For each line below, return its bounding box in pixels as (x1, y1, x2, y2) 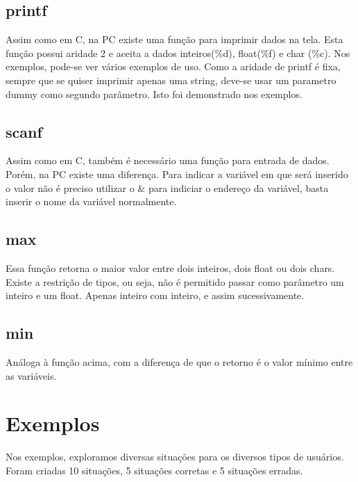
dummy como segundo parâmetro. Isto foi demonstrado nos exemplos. (6, 86, 302, 101)
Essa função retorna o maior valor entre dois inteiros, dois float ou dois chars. (6, 260, 335, 275)
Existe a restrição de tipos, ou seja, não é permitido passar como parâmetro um (6, 274, 344, 289)
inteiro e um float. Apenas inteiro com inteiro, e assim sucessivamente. (6, 288, 305, 303)
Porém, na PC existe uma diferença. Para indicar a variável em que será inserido (6, 166, 348, 181)
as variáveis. (6, 368, 57, 383)
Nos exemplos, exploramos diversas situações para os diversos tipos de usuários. (6, 449, 344, 464)
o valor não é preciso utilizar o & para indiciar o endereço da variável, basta (6, 180, 329, 195)
